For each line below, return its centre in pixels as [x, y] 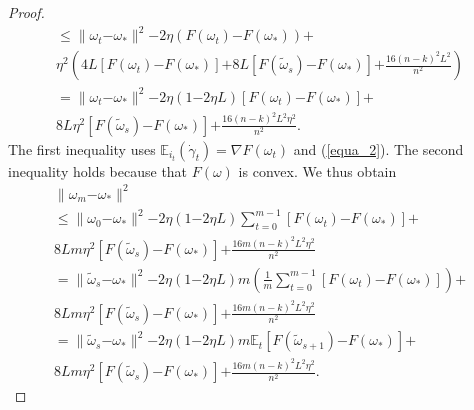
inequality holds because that [98, 170]
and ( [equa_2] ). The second [378, 148]
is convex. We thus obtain [317, 170]
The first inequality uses [82, 148]
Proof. [26, 12]
